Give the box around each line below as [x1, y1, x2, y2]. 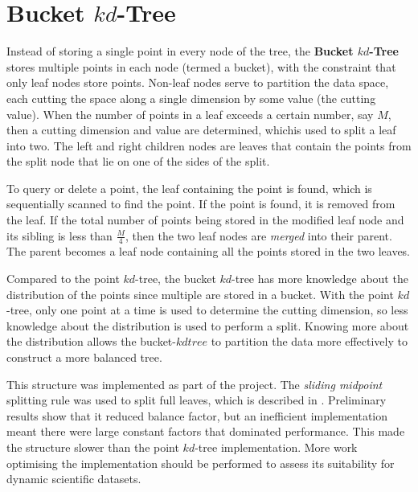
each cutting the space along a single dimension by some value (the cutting [6, 89, 376, 106]
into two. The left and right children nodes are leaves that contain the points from [6, 137, 412, 154]
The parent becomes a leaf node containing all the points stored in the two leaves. [6, 243, 411, 260]
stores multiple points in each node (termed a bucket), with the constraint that [6, 58, 396, 75]
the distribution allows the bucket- [6, 333, 176, 350]
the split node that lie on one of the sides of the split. [6, 153, 270, 170]
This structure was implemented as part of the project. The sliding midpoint [6, 375, 383, 392]
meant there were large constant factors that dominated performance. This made [6, 423, 405, 440]
